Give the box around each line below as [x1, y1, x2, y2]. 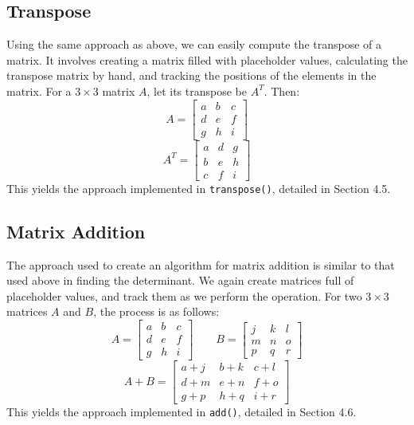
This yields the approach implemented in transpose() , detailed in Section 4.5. [6, 179, 391, 196]
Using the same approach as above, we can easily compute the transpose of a [6, 36, 382, 53]
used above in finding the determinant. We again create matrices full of [6, 272, 354, 289]
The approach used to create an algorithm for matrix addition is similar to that [6, 256, 395, 273]
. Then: [264, 82, 300, 99]
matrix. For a [6, 82, 72, 99]
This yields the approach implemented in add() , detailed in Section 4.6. [6, 403, 357, 420]
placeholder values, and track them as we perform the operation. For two [6, 287, 362, 304]
